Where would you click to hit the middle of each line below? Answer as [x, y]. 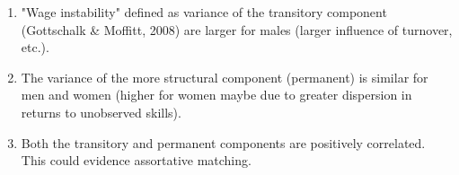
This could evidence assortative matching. [136, 160]
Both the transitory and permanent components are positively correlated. [223, 142]
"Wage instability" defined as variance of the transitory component [204, 12]
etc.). [35, 47]
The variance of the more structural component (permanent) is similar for [225, 77]
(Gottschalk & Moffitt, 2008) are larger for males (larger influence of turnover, [237, 29]
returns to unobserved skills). [101, 112]
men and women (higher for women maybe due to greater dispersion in [216, 95]
